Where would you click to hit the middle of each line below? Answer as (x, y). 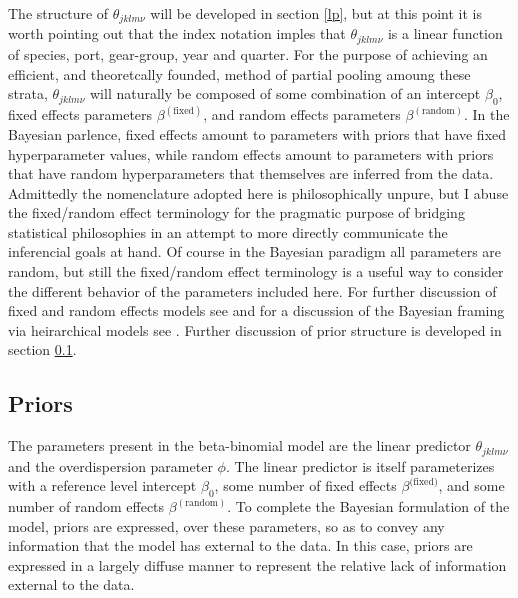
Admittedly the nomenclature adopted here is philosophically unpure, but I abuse (258, 192)
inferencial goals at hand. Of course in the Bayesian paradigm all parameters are (255, 251)
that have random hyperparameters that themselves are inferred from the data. (251, 173)
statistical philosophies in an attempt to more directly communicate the (228, 231)
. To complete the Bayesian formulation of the (368, 506)
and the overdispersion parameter (110, 465)
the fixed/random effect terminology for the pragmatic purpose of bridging (236, 212)
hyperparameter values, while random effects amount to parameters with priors (251, 153)
